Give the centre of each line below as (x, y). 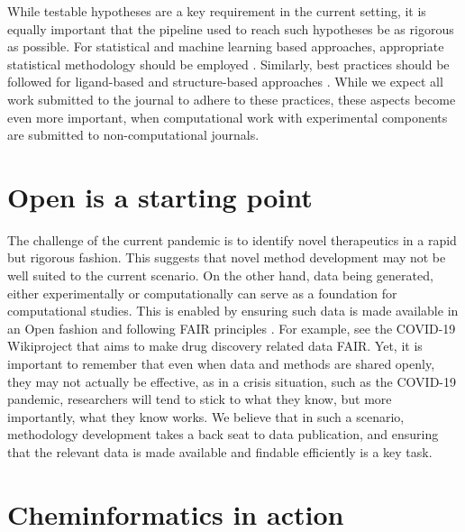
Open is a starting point (160, 196)
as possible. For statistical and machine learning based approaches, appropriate (226, 46)
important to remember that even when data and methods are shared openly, (221, 364)
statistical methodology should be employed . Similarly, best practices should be (228, 64)
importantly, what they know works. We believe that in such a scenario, (206, 416)
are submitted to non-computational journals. (133, 135)
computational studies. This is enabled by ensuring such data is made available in (233, 311)
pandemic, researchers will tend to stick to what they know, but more (200, 399)
